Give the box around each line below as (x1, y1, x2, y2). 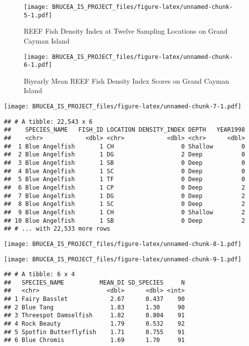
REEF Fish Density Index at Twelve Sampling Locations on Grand (24, 26, 228, 36)
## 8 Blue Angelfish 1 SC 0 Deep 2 (4, 200, 245, 208)
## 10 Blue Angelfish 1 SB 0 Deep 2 (4, 217, 245, 224)
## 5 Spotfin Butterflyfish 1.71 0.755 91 (4, 328, 185, 336)
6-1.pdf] (24, 61, 52, 69)
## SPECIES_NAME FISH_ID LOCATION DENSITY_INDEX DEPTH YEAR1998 (4, 126, 245, 134)
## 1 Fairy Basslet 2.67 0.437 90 (4, 296, 185, 303)
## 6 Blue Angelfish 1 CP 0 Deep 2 (4, 184, 245, 191)
